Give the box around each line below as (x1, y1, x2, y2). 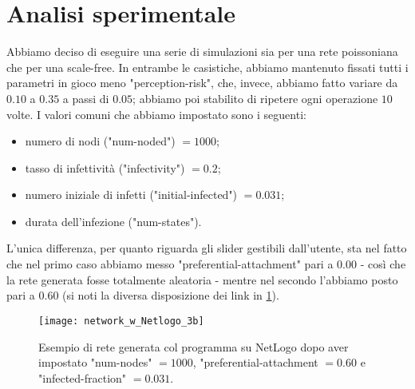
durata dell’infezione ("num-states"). (25, 212, 202, 229)
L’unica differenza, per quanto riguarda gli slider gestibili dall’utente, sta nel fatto (6, 240, 407, 256)
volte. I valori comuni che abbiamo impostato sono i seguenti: (6, 105, 306, 122)
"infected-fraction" (38, 369, 127, 386)
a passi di (62, 89, 109, 106)
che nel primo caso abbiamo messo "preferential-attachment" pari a (6, 256, 334, 272)
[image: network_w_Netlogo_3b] (38, 315, 204, 327)
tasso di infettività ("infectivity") (25, 159, 185, 176)
